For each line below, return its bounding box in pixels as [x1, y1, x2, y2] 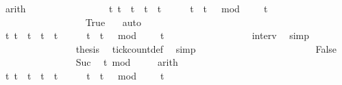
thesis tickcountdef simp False [75, 41, 337, 56]
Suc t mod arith [75, 55, 178, 69]
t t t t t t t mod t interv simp [5, 28, 310, 42]
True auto [85, 14, 141, 29]
